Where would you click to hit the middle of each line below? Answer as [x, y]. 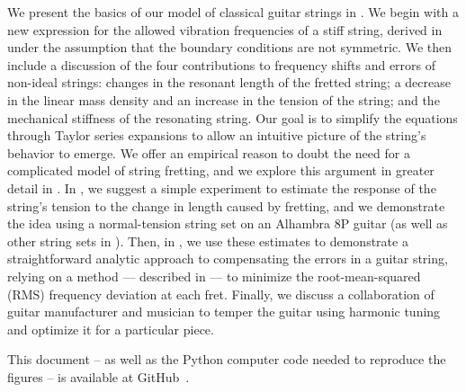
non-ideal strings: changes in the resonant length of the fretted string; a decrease [229, 82]
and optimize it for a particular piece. [111, 329]
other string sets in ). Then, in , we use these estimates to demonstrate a [208, 241]
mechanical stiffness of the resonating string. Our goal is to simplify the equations [233, 117]
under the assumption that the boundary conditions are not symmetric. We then [230, 47]
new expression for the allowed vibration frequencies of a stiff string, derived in [225, 29]
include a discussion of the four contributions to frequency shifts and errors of [222, 64]
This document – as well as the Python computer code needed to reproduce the [227, 359]
